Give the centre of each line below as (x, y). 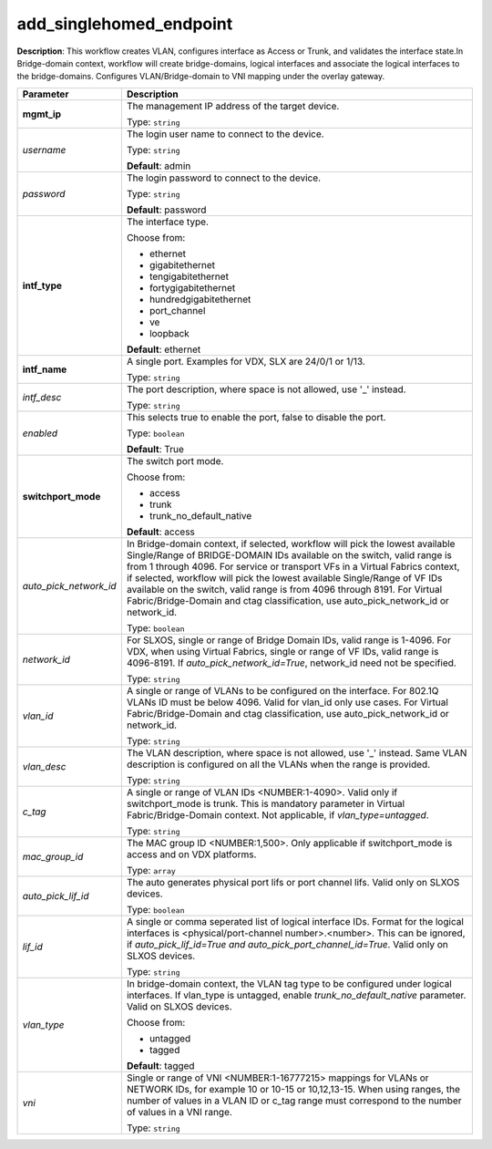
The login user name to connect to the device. (225, 134)
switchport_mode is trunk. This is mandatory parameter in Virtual (266, 803)
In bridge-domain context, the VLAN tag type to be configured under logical (289, 983)
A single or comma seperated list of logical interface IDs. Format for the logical (295, 921)
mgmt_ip (42, 114)
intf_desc (42, 397)
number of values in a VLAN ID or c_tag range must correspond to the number (294, 1101)
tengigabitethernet (189, 276)
